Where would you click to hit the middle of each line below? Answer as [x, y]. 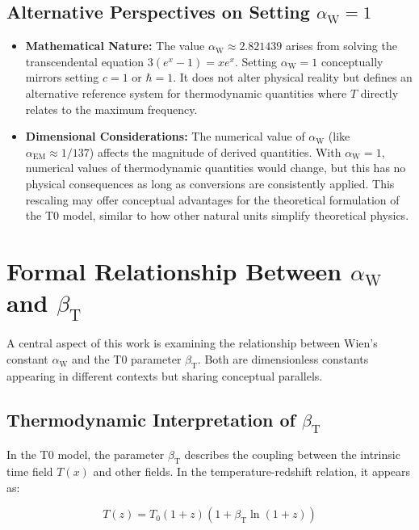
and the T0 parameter [126, 359]
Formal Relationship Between [174, 270]
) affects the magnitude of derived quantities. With [215, 151]
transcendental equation [85, 61]
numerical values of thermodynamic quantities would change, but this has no [216, 168]
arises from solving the [341, 46]
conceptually [352, 61]
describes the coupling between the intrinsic [292, 454]
